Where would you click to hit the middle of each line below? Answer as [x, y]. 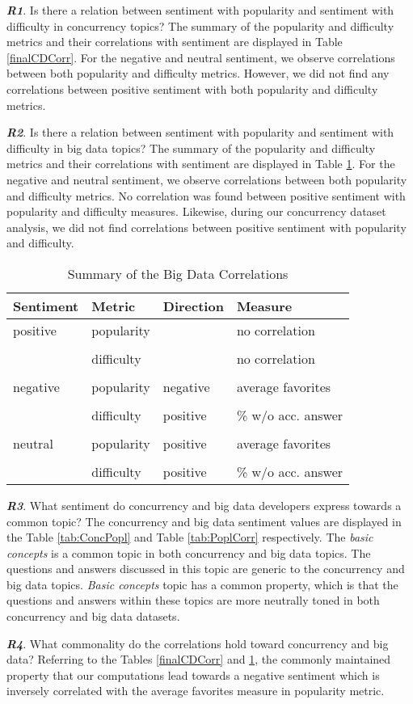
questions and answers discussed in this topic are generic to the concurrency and [206, 569]
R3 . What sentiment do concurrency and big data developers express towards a [204, 505]
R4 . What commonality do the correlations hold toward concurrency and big [198, 643]
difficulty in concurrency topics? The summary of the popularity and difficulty [200, 25]
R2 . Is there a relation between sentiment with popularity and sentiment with [200, 132]
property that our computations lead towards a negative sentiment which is [193, 674]
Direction [193, 306]
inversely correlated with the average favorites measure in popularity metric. [196, 691]
